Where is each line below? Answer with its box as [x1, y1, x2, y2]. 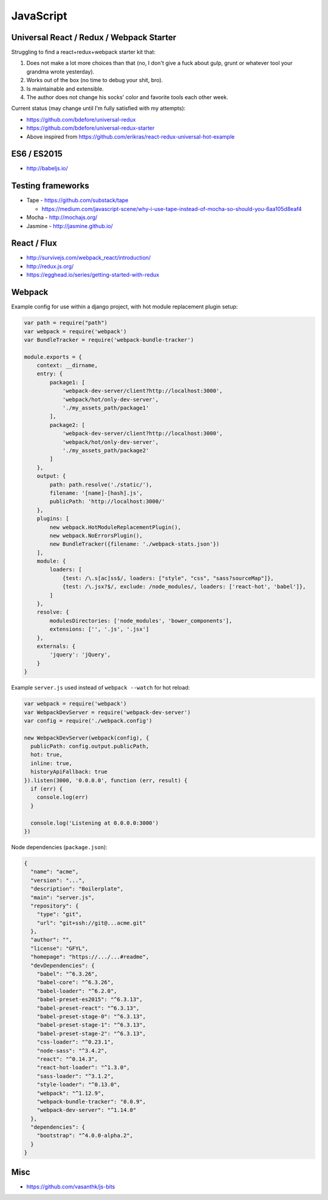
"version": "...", [30, 876, 85, 884]
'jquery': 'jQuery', [49, 651, 111, 658]
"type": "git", [36, 911, 82, 918]
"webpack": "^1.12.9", [36, 1089, 104, 1097]
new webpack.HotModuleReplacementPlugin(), [49, 524, 182, 530]
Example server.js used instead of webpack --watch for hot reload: [11, 684, 190, 692]
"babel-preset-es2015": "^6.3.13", [36, 996, 143, 1003]
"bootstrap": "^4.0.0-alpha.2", [36, 1132, 134, 1139]
